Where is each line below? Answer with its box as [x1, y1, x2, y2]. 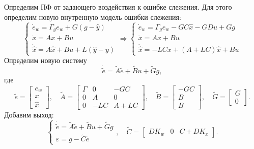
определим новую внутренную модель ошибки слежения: [4, 11, 181, 22]
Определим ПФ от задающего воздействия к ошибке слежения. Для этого [4, 2, 232, 12]
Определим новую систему [4, 55, 87, 66]
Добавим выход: [4, 109, 54, 120]
